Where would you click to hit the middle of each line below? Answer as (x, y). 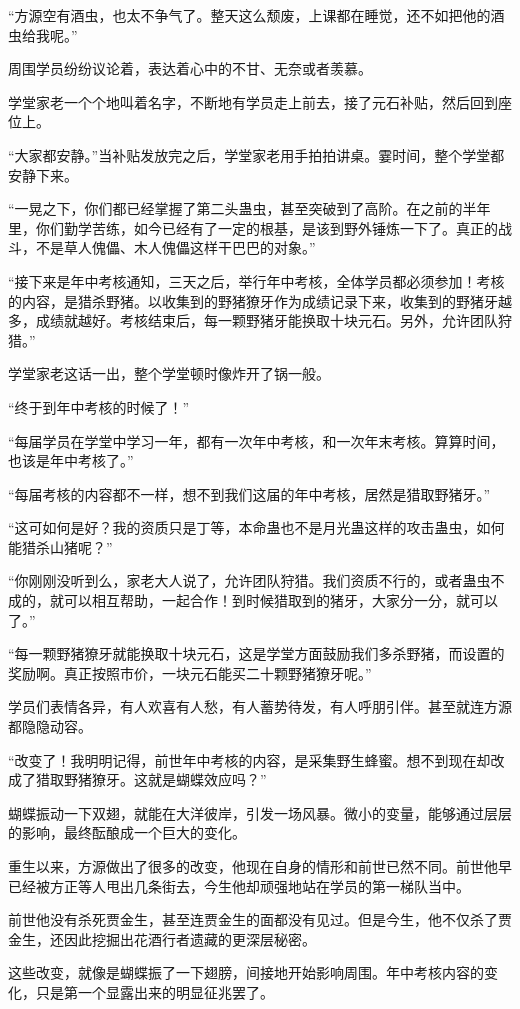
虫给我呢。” (43, 34)
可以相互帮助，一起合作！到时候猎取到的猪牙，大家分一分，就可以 (280, 600)
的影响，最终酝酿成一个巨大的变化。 (127, 832)
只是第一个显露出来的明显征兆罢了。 (154, 991)
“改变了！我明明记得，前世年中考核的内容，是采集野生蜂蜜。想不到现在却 (249, 759)
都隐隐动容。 (50, 726)
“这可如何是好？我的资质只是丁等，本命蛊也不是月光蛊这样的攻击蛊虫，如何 (256, 527)
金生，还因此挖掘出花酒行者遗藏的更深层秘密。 (162, 938)
